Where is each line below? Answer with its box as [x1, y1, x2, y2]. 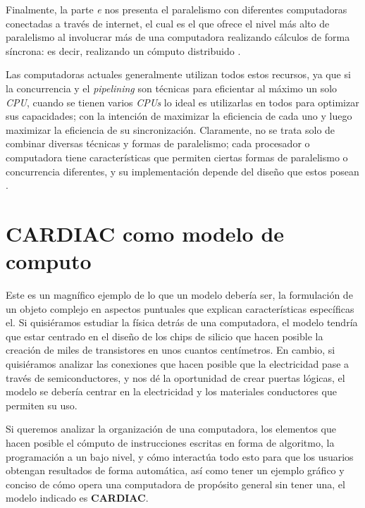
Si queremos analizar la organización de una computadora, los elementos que [6, 421, 336, 436]
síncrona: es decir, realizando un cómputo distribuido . [6, 43, 241, 58]
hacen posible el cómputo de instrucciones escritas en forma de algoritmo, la [6, 435, 335, 450]
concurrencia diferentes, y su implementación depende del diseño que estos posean [6, 163, 359, 178]
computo [6, 247, 92, 275]
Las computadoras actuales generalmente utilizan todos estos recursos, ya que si [6, 67, 351, 82]
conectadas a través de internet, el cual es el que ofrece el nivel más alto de [6, 16, 330, 30]
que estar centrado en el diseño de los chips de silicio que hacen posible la [6, 328, 323, 343]
